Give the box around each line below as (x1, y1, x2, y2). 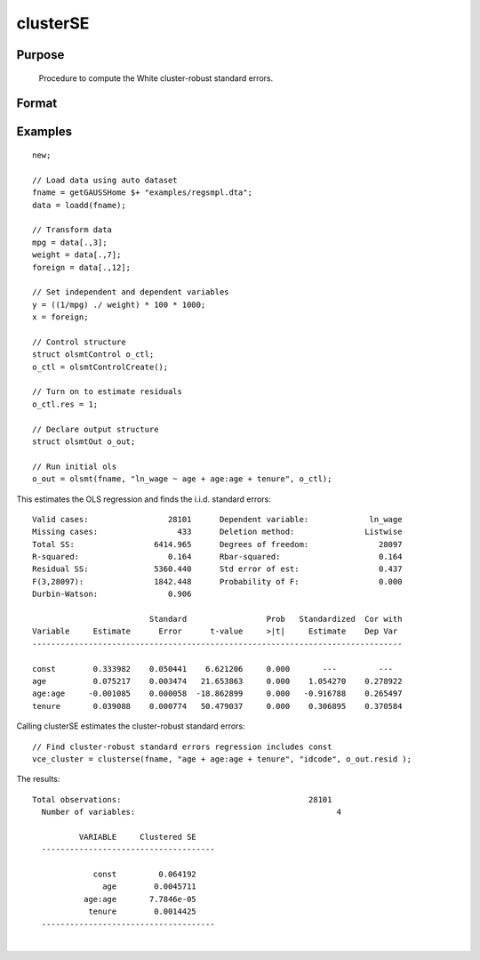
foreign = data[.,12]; (32, 262, 132, 272)
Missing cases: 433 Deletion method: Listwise (32, 527, 403, 537)
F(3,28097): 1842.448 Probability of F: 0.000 (32, 577, 403, 586)
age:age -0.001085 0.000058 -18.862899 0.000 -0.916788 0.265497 (32, 689, 403, 698)
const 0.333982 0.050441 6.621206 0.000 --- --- (32, 664, 394, 674)
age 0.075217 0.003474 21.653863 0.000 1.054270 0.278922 (32, 676, 403, 686)
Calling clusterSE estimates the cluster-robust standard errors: (16, 721, 245, 731)
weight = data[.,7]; (32, 250, 122, 260)
